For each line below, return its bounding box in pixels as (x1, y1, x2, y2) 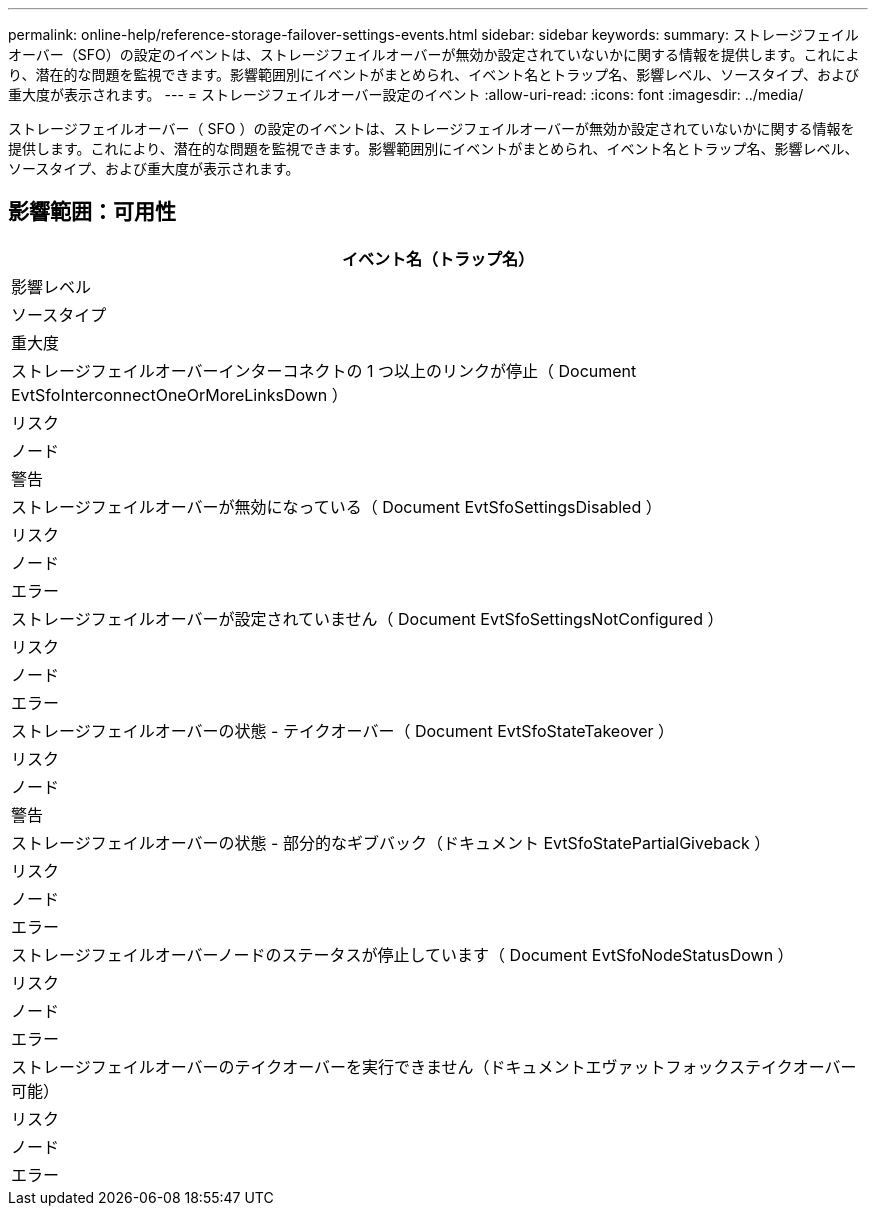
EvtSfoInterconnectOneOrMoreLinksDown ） (11, 384, 348, 405)
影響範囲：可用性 (8, 199, 176, 225)
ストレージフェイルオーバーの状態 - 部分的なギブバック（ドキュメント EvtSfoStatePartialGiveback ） (11, 832, 771, 853)
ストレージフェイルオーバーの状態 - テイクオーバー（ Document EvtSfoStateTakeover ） (11, 720, 674, 741)
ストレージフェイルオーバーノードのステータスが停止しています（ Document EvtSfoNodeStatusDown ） (11, 944, 794, 965)
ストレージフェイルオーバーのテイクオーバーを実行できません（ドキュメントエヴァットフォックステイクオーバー (11, 1056, 857, 1077)
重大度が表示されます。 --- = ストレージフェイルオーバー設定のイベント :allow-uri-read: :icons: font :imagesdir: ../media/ (8, 86, 804, 103)
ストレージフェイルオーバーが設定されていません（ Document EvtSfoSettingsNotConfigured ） (11, 608, 724, 629)
